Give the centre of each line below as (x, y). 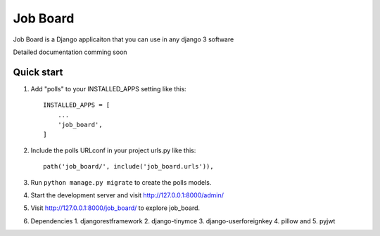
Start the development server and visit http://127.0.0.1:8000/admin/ (127, 195)
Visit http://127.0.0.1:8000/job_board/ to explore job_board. (115, 208)
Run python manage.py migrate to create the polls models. (121, 182)
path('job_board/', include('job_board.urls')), (128, 166)
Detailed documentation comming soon (70, 52)
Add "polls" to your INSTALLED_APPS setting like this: (108, 88)
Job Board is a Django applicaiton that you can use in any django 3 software (123, 39)
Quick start (38, 72)
